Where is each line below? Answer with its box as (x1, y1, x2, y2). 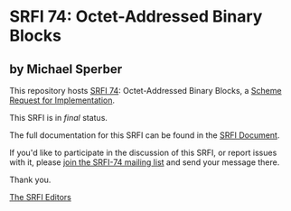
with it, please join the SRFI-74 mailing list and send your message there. (9, 157, 280, 168)
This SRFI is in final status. (9, 113, 108, 123)
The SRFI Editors (9, 192, 72, 202)
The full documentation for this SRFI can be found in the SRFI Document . (9, 130, 280, 141)
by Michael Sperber (9, 61, 123, 77)
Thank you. (9, 174, 52, 185)
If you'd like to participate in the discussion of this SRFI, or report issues (9, 147, 277, 158)
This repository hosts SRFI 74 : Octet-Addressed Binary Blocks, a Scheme (9, 86, 282, 96)
